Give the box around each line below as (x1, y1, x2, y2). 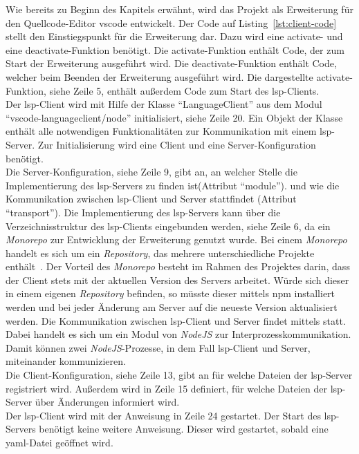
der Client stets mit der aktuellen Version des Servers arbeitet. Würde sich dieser (6, 272, 349, 287)
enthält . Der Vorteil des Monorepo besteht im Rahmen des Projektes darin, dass (6, 259, 350, 274)
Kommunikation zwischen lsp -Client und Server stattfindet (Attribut (6, 191, 297, 206)
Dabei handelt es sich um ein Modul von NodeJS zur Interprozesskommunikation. (6, 327, 351, 341)
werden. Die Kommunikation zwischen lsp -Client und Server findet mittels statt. (6, 313, 346, 328)
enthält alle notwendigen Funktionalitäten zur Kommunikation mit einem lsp (6, 124, 332, 138)
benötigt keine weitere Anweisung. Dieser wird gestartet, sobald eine (39, 422, 329, 436)
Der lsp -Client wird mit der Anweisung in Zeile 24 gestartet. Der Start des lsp (6, 408, 336, 422)
